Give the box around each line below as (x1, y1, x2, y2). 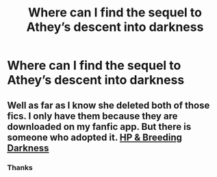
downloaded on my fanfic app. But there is (7, 121, 192, 133)
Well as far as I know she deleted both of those (7, 99, 210, 111)
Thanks (7, 163, 33, 172)
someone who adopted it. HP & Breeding (7, 131, 183, 143)
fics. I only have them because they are (7, 110, 178, 122)
